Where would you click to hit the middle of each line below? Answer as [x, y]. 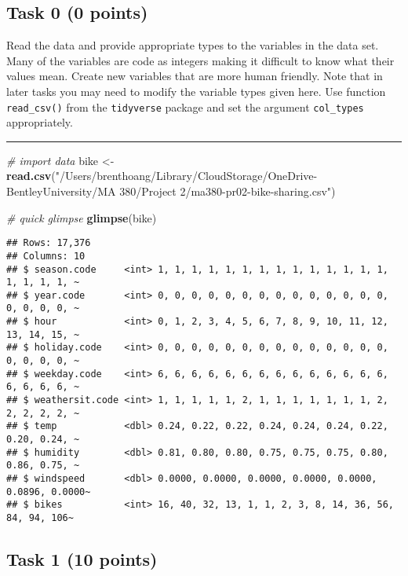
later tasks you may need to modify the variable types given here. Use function [196, 91]
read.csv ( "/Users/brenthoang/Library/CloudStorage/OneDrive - [162, 176]
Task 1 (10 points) [82, 559]
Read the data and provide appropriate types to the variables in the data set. [193, 45]
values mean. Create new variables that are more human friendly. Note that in [195, 76]
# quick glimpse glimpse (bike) [82, 217]
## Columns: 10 [46, 256]
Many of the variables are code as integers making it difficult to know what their [200, 60]
